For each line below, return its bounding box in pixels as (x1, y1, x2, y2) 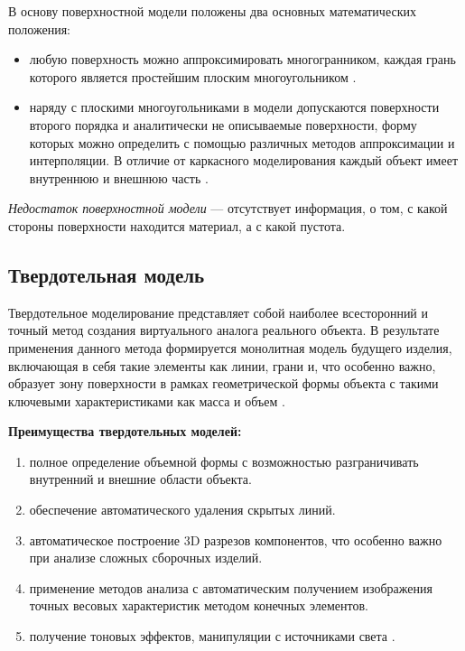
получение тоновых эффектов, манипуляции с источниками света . (29, 627, 395, 646)
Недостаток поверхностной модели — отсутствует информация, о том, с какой (8, 199, 448, 218)
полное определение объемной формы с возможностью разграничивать (29, 451, 419, 470)
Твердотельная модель (8, 260, 205, 288)
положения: (8, 19, 70, 38)
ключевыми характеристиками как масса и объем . (8, 391, 285, 410)
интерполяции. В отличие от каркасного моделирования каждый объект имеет (29, 151, 458, 170)
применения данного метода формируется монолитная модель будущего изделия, (8, 338, 452, 357)
